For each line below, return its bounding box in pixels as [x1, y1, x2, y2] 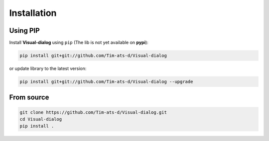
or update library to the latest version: [9, 66, 87, 71]
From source [9, 93, 49, 102]
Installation [9, 7, 57, 18]
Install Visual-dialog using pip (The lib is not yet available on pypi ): [9, 40, 149, 46]
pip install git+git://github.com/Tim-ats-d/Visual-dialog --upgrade [19, 79, 193, 84]
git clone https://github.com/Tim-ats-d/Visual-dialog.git [19, 109, 167, 115]
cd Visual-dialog [19, 117, 62, 122]
